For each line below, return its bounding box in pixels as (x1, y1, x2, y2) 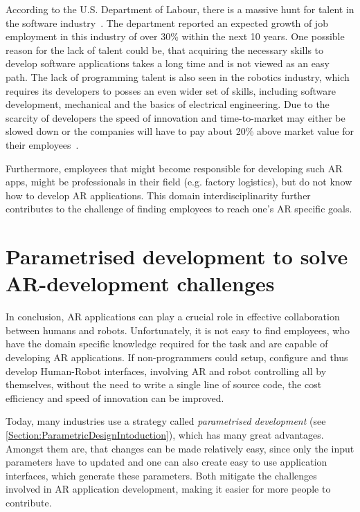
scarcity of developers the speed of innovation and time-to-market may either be (6, 110, 345, 125)
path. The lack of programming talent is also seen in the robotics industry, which (6, 69, 350, 84)
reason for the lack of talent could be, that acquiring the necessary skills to (6, 42, 324, 57)
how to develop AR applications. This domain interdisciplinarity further (6, 188, 311, 202)
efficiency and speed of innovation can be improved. (6, 390, 224, 405)
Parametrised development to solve (6, 242, 348, 271)
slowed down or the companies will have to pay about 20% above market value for (6, 124, 354, 138)
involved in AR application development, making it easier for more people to (6, 482, 331, 496)
